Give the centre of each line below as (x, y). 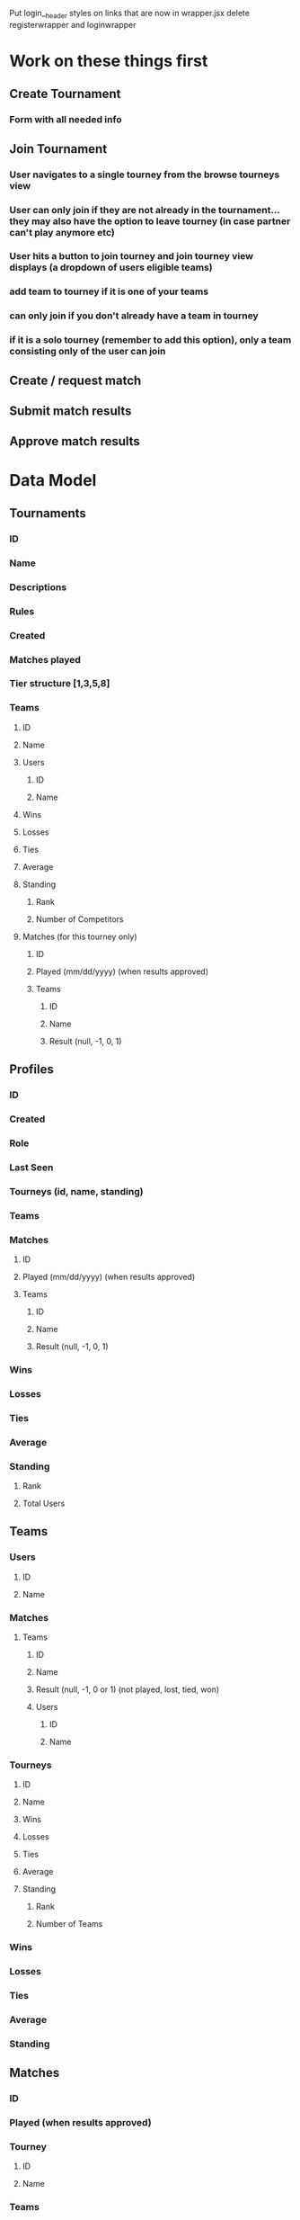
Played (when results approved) (80, 2123)
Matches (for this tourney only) (79, 936)
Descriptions (38, 586)
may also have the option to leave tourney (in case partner (161, 221)
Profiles (31, 1070)
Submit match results (71, 411)
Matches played (45, 659)
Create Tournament (65, 94)
